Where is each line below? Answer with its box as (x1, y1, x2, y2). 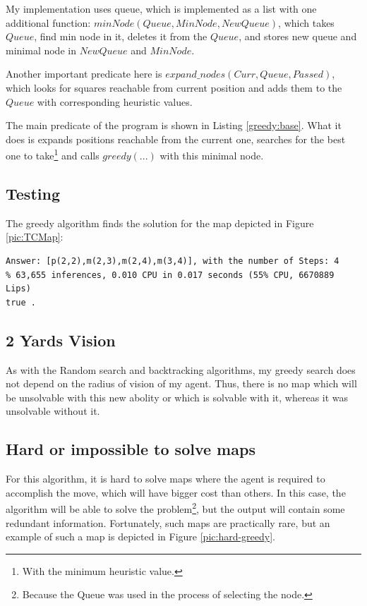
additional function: (6, 15, 91, 30)
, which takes (278, 15, 335, 30)
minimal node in (6, 42, 76, 57)
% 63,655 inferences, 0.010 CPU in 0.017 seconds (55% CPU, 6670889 (6, 269, 335, 280)
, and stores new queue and (239, 29, 357, 44)
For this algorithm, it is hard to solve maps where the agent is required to (6, 471, 325, 486)
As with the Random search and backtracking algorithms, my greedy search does (6, 362, 356, 377)
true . (6, 297, 36, 308)
